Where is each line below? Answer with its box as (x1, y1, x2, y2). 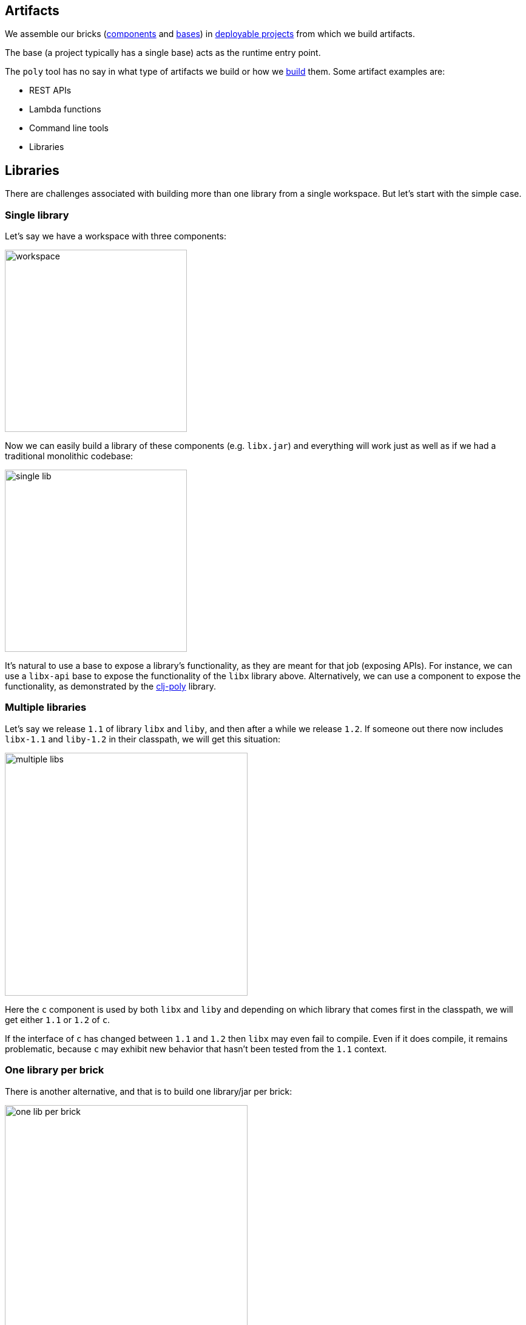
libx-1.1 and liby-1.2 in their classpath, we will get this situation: (5, 733, 280, 744)
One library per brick (5, 1064, 104, 1077)
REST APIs (29, 85, 72, 96)
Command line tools (29, 123, 109, 134)
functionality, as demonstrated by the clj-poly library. (5, 681, 216, 692)
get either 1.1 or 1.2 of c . (5, 1014, 110, 1025)
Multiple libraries (5, 701, 87, 714)
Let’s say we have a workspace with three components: (5, 231, 226, 242)
